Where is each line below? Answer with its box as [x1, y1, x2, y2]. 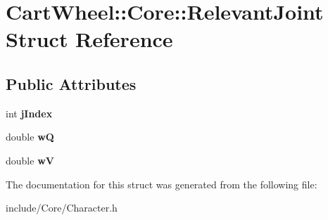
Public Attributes [6, 72, 137, 94]
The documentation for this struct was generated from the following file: [6, 176, 317, 191]
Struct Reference [6, 25, 173, 53]
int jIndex [6, 105, 53, 120]
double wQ [6, 129, 54, 144]
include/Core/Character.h [6, 200, 118, 215]
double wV [6, 153, 54, 167]
